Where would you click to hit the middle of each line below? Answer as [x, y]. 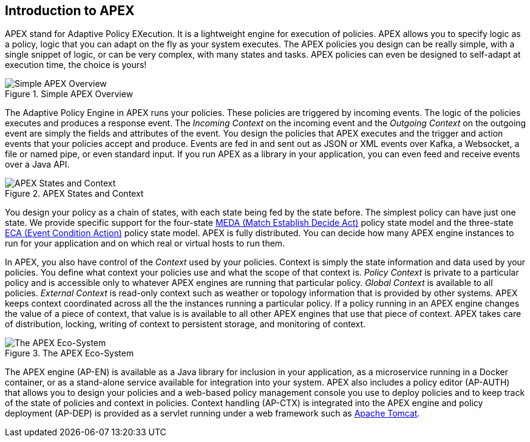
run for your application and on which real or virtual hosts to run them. [145, 243]
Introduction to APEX [70, 11]
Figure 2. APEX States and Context [74, 194]
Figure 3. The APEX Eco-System [70, 353]
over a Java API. [37, 165]
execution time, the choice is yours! [76, 65]
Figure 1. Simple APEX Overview [69, 94]
